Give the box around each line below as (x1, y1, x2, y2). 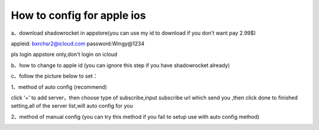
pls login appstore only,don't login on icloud (11, 51, 118, 58)
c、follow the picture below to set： (11, 72, 98, 79)
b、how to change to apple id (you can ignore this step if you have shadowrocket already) (11, 62, 230, 69)
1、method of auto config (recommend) (11, 83, 108, 91)
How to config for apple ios (11, 9, 146, 22)
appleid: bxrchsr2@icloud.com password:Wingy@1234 (11, 40, 145, 47)
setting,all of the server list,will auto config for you (11, 102, 133, 109)
